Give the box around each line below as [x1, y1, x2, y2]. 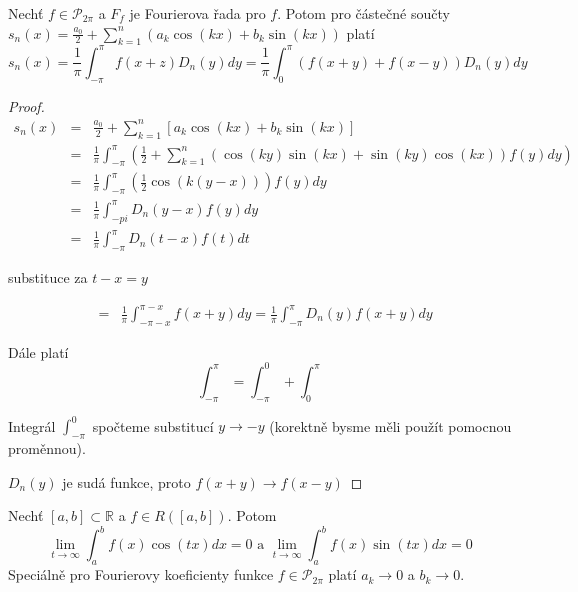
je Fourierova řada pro [129, 3, 266, 23]
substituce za [8, 266, 88, 287]
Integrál [8, 415, 56, 436]
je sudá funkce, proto [62, 471, 191, 492]
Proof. [8, 95, 45, 116]
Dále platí [8, 341, 69, 362]
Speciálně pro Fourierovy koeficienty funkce [8, 564, 274, 585]
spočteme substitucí [92, 415, 214, 436]
